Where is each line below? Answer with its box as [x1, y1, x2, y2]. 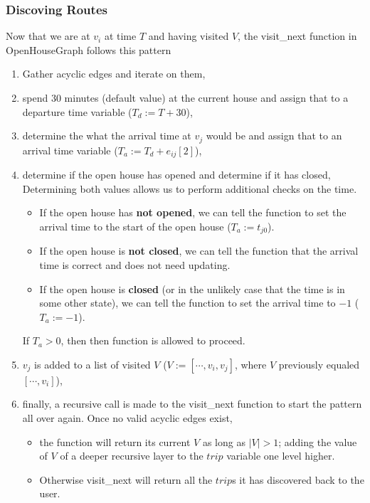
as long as [202, 434, 245, 449]
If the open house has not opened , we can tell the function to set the [39, 205, 347, 220]
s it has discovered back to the [232, 472, 364, 487]
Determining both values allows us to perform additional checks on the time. [22, 181, 357, 196]
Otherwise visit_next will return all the [39, 472, 213, 487]
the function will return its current [39, 434, 191, 449]
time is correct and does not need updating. [39, 257, 231, 272]
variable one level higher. [226, 448, 335, 463]
